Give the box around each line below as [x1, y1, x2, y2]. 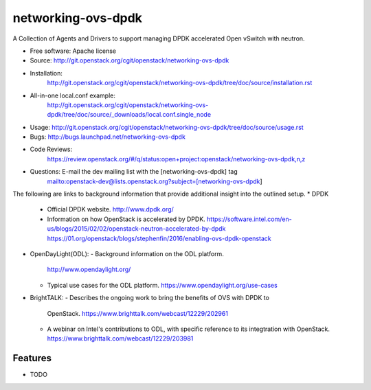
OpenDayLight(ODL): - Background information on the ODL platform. [30, 249, 225, 257]
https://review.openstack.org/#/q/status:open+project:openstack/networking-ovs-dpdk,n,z [47, 154, 306, 163]
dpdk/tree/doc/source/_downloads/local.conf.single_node [47, 111, 212, 119]
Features [12, 352, 52, 364]
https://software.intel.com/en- [206, 215, 292, 223]
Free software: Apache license [30, 47, 117, 55]
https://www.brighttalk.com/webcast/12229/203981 [47, 334, 194, 343]
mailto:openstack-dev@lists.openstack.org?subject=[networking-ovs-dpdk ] [47, 177, 262, 185]
